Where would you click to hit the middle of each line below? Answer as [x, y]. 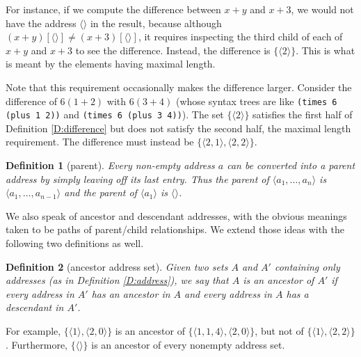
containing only [307, 266]
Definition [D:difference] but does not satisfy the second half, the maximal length [178, 128]
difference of [31, 101]
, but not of [279, 331]
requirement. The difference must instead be [100, 142]
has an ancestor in [131, 293]
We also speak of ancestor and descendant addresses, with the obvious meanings [176, 215]
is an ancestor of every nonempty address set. [188, 344]
